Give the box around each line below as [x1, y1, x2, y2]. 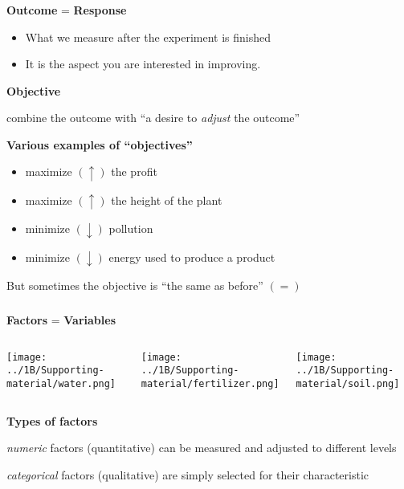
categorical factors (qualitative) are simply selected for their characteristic [6, 466, 369, 483]
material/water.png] [6, 377, 116, 389]
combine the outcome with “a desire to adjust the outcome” [6, 109, 300, 126]
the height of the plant [111, 191, 222, 208]
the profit [111, 163, 157, 180]
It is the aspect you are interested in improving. [25, 55, 261, 72]
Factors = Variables [6, 312, 116, 328]
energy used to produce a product [108, 248, 275, 265]
